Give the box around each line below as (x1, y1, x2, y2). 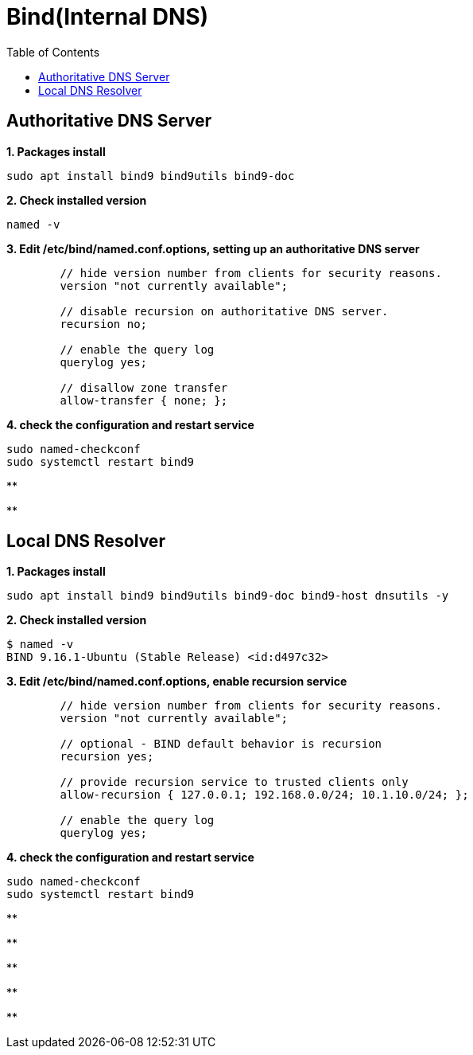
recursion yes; (60, 750, 154, 764)
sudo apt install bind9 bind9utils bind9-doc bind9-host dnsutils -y (6, 589, 449, 603)
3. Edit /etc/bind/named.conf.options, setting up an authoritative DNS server (6, 241, 420, 256)
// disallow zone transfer (60, 381, 228, 394)
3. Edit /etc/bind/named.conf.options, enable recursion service (6, 674, 347, 689)
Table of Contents (6, 45, 100, 59)
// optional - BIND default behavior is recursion (60, 737, 382, 751)
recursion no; (60, 317, 148, 330)
